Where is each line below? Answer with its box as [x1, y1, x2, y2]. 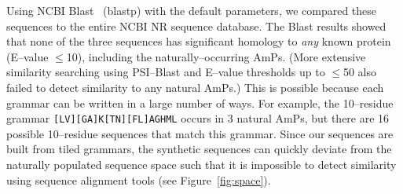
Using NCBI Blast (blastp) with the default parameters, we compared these [6, 2, 377, 18]
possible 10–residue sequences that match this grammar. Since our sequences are [6, 125, 394, 141]
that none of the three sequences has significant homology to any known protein [6, 33, 391, 49]
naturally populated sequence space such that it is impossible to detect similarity [6, 156, 397, 172]
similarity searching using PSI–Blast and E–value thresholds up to [6, 64, 325, 80]
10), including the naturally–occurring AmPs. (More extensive [66, 48, 366, 64]
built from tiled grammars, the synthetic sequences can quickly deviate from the [6, 141, 392, 157]
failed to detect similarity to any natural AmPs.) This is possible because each [6, 79, 384, 95]
